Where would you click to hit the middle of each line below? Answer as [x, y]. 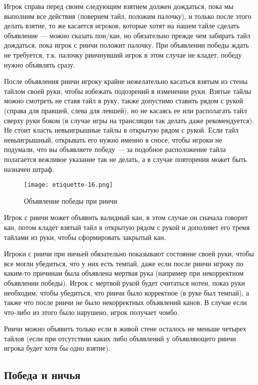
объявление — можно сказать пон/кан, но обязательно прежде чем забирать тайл [127, 35]
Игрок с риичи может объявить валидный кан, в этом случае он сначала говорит [126, 217]
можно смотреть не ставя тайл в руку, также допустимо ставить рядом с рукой [124, 101]
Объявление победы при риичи [71, 200]
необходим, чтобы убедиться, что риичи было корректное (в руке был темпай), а [127, 292]
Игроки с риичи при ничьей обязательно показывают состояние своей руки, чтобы [129, 254]
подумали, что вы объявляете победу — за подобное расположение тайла [115, 149]
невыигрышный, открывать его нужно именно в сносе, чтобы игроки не [113, 139]
